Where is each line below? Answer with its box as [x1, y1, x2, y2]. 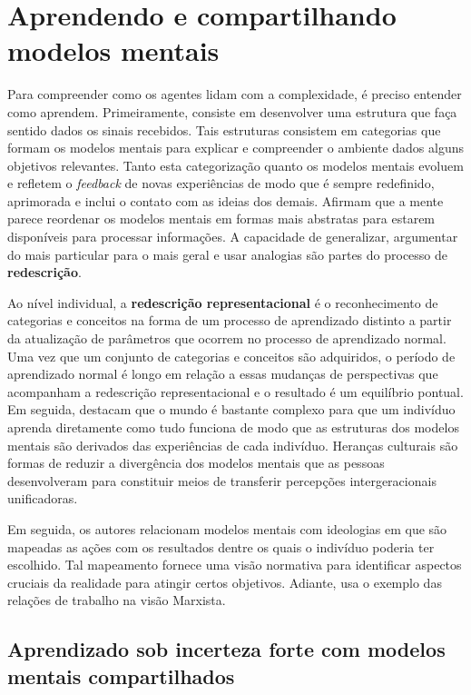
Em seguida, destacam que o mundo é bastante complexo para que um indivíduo [7, 400, 456, 419]
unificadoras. [7, 489, 78, 508]
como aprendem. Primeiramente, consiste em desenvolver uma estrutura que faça [7, 102, 457, 121]
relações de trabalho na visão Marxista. [7, 591, 226, 610]
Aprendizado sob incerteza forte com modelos [7, 635, 446, 663]
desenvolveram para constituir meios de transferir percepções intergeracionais [7, 471, 437, 490]
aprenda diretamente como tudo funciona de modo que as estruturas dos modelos [7, 418, 459, 436]
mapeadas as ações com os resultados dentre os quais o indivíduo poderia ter [7, 537, 435, 556]
